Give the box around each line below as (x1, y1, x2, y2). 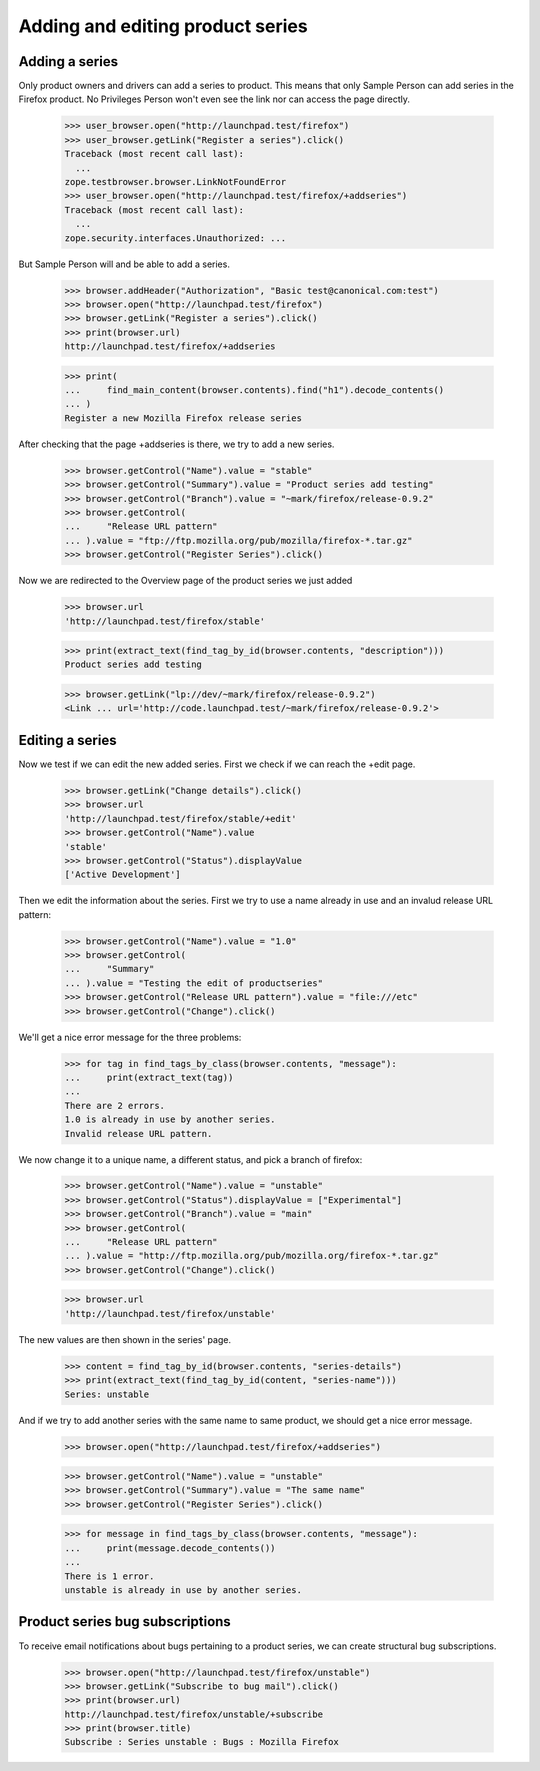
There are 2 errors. (64, 1100, 165, 1111)
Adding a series (18, 53, 119, 70)
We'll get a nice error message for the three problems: (18, 1031, 242, 1043)
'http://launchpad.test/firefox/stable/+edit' (64, 813, 297, 824)
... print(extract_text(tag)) (64, 1071, 234, 1083)
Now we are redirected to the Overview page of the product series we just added (18, 575, 353, 587)
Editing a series (18, 731, 117, 749)
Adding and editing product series (18, 15, 309, 37)
